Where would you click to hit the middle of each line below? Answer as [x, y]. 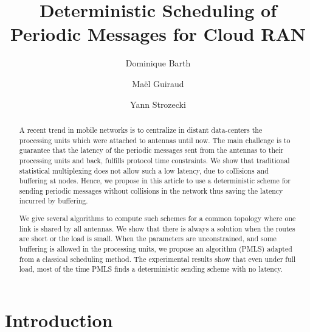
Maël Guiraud [158, 83]
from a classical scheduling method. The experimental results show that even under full [157, 259]
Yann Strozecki [158, 104]
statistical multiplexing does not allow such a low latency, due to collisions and [144, 170]
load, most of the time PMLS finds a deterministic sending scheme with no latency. [151, 269]
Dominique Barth [158, 63]
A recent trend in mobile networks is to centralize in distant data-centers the [141, 129]
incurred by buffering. [53, 201]
